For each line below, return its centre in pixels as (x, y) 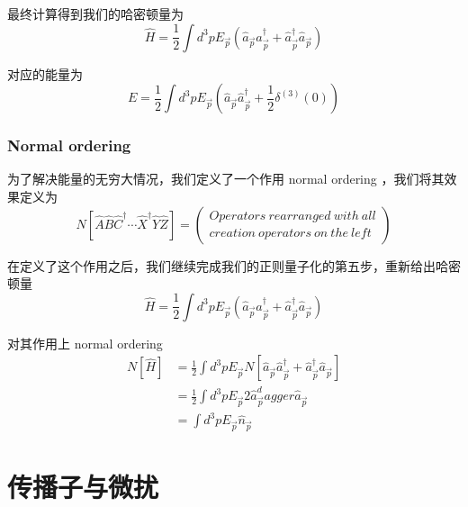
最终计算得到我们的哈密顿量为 (95, 14)
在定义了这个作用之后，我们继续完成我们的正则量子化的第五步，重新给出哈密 (234, 265)
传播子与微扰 (83, 487)
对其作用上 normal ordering (85, 343)
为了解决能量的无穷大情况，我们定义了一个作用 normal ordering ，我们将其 (226, 179)
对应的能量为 (45, 73)
